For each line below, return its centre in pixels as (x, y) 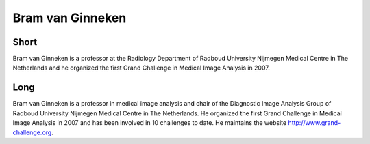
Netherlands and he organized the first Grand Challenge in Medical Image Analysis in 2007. (141, 68)
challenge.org (32, 132)
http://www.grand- (314, 123)
